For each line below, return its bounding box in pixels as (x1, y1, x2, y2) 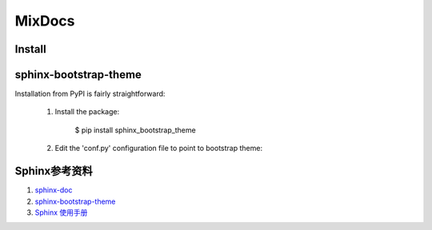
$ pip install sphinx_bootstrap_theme (74, 125, 196, 135)
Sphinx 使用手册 (34, 208, 88, 217)
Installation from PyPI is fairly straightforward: (14, 89, 166, 99)
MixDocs (14, 12, 75, 30)
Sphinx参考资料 (14, 165, 94, 178)
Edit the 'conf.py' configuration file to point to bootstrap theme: (54, 144, 263, 153)
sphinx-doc (34, 185, 73, 195)
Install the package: (54, 107, 120, 117)
